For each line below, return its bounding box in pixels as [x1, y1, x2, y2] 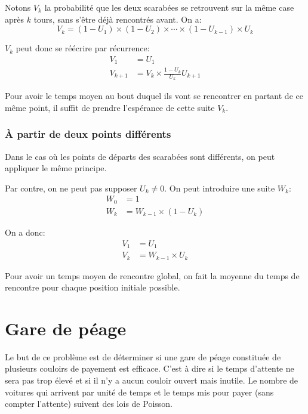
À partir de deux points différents [5, 126, 171, 141]
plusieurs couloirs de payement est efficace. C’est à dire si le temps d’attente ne [5, 362, 294, 375]
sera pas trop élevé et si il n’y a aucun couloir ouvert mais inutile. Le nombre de [5, 374, 298, 387]
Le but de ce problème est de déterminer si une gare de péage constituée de [5, 350, 281, 363]
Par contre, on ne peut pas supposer [5, 181, 137, 194]
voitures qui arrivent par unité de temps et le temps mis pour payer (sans [5, 385, 274, 398]
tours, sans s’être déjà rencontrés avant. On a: [33, 13, 202, 25]
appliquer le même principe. [5, 162, 107, 174]
